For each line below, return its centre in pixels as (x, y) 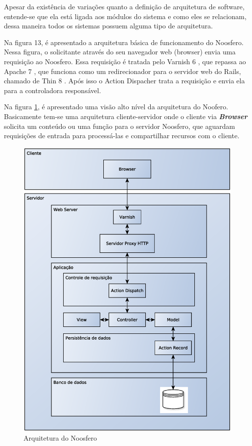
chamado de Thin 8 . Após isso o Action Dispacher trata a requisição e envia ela (125, 81)
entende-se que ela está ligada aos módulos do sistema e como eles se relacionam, (125, 16)
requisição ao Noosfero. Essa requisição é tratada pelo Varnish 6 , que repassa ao (125, 61)
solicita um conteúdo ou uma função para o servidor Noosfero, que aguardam (120, 126)
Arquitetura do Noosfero (60, 438)
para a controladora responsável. (53, 90)
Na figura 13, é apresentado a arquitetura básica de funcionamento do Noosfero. (124, 42)
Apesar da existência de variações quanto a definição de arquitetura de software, (124, 6)
